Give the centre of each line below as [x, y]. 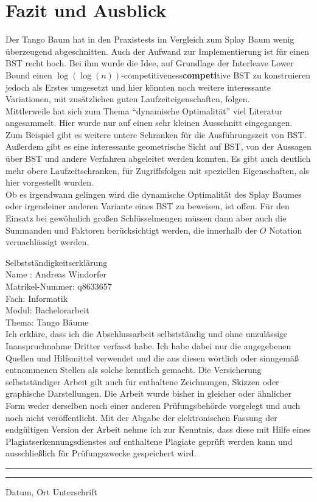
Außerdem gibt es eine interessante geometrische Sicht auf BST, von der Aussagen [158, 146]
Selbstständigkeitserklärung [57, 262]
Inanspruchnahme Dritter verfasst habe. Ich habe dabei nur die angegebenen [148, 345]
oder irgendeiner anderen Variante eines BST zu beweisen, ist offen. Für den [148, 206]
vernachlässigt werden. [47, 242]
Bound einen [29, 75]
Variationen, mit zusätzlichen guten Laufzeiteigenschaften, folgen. [128, 99]
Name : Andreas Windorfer [56, 274]
